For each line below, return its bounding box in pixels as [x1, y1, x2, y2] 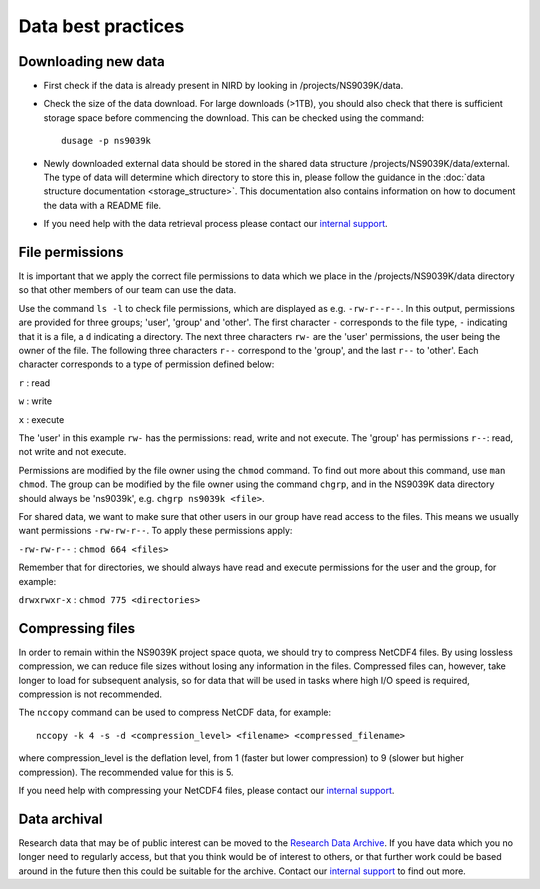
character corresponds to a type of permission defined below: [18, 358, 275, 370]
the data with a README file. [43, 199, 162, 211]
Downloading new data [18, 53, 165, 70]
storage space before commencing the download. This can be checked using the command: [43, 111, 425, 124]
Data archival [18, 810, 103, 827]
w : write [18, 395, 53, 407]
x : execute [18, 413, 65, 425]
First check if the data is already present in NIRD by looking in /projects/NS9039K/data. [43, 80, 404, 92]
